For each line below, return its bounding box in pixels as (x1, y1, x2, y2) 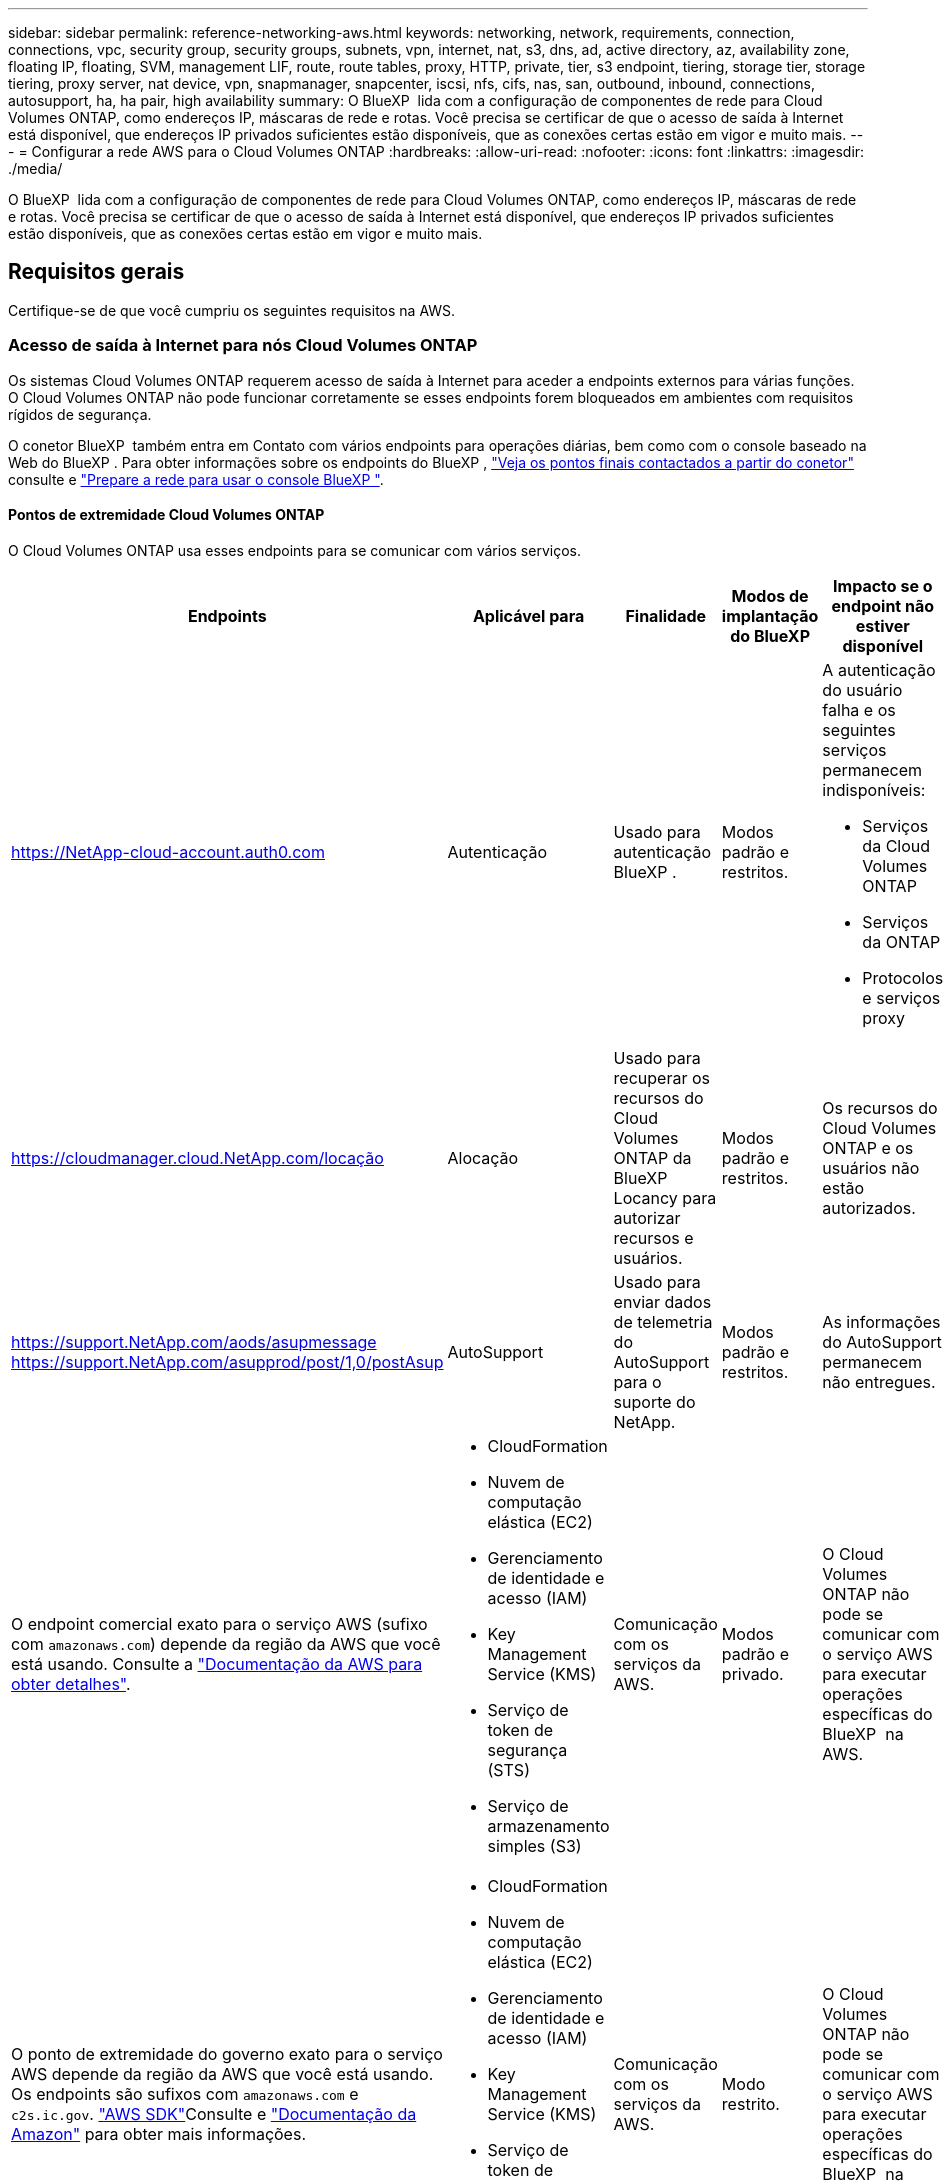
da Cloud (862, 835, 931, 856)
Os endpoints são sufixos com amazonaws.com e (11, 2083, 359, 2104)
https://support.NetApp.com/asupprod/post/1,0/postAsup (11, 1351, 444, 1372)
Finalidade (625, 605, 707, 626)
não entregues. (822, 1371, 936, 1392)
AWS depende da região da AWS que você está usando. (11, 2063, 434, 2084)
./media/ (8, 160, 63, 177)
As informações (822, 1311, 941, 1332)
